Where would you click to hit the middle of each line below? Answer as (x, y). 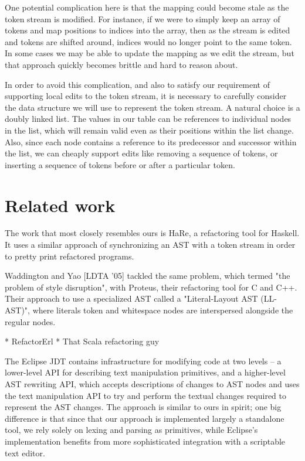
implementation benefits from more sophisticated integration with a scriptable (145, 441)
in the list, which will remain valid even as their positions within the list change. (149, 130)
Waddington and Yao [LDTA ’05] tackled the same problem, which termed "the (148, 276)
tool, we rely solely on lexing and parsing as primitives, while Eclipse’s (131, 430)
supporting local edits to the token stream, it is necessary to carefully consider (146, 96)
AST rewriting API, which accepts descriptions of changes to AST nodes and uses (152, 383)
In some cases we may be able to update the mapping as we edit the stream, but (150, 53)
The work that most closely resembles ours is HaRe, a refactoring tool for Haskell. (152, 233)
